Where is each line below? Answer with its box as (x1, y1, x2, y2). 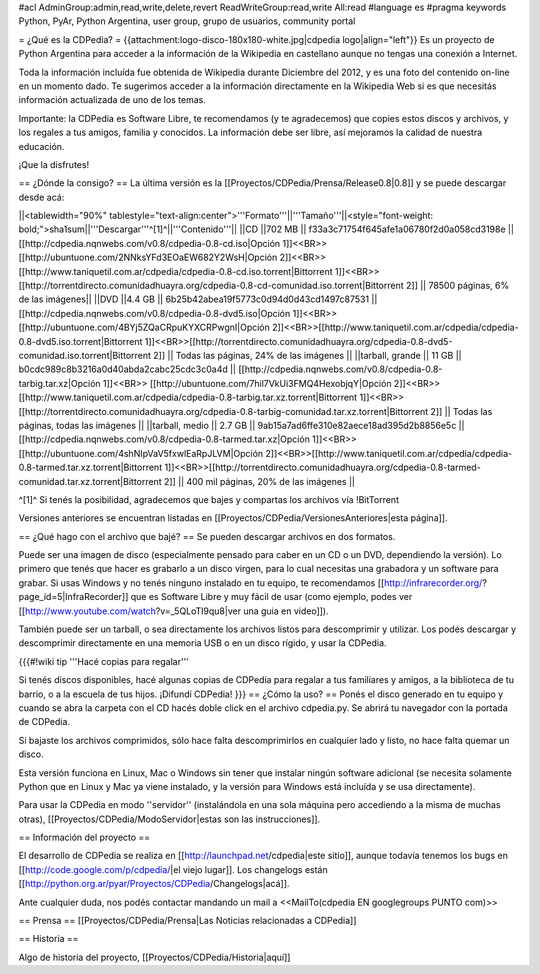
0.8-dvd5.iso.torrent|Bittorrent (18, 335, 143, 347)
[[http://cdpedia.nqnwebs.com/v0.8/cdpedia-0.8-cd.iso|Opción (18, 237, 281, 249)
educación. (18, 140, 65, 152)
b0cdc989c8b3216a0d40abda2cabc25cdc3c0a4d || (18, 363, 237, 375)
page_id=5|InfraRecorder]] (18, 591, 129, 603)
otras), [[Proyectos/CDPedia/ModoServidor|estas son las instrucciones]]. (18, 813, 321, 825)
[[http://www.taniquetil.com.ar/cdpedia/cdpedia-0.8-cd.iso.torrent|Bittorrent (18, 265, 334, 277)
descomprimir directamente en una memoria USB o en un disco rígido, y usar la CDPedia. (18, 637, 387, 649)
